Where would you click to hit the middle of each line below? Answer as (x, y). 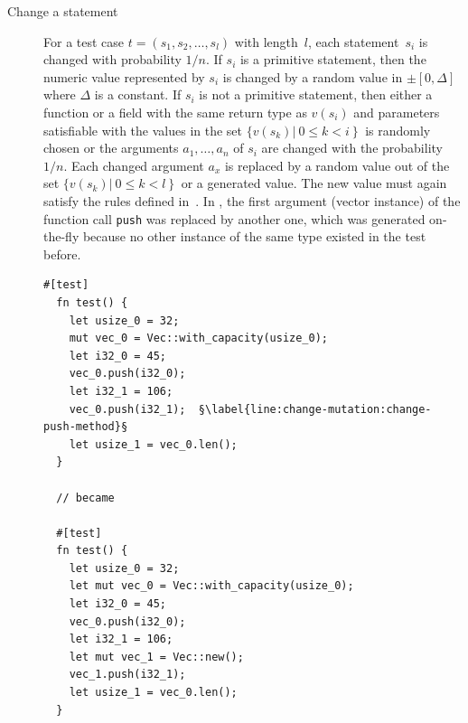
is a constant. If (138, 94)
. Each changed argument (134, 165)
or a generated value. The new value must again (314, 183)
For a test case (84, 41)
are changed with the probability (352, 148)
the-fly (61, 236)
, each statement (354, 41)
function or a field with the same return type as (175, 112)
